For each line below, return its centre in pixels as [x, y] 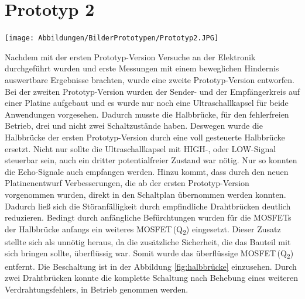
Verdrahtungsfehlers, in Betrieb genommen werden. [97, 289]
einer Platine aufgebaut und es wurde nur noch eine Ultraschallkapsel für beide [147, 103]
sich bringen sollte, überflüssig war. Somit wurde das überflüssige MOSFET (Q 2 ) [149, 254]
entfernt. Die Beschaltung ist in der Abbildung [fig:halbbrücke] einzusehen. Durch [151, 266]
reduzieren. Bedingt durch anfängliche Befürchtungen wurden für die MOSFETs [148, 217]
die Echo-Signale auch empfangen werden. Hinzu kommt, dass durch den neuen [147, 171]
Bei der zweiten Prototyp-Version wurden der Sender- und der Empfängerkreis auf [152, 91]
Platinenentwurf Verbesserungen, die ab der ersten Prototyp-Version [127, 183]
